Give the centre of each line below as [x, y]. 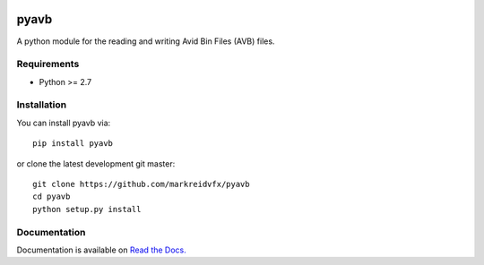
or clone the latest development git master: [96, 163]
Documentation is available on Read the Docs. [102, 250]
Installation [42, 105]
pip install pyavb [73, 144]
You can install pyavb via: [64, 123]
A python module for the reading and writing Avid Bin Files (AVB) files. [146, 41]
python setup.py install [87, 209]
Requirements [48, 64]
